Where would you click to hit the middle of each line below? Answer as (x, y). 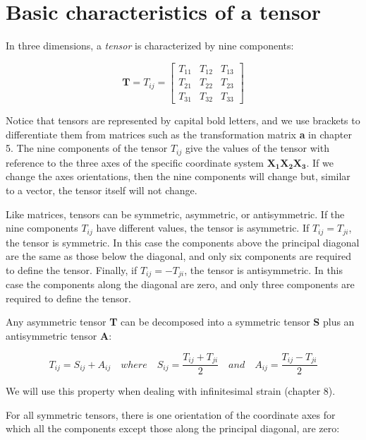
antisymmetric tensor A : (59, 336)
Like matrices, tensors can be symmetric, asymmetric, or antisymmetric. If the (175, 214)
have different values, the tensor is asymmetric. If (203, 228)
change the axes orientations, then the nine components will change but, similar (178, 176)
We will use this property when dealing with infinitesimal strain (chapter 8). (171, 391)
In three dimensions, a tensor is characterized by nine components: (150, 46)
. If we (320, 162)
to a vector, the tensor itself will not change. (102, 190)
